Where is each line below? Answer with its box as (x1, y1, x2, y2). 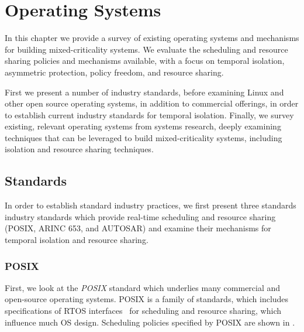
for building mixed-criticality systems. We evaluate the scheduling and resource (5, 43, 288, 55)
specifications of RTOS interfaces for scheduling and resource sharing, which (5, 304, 281, 317)
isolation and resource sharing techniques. (5, 143, 154, 155)
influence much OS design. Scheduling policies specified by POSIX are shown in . (5, 316, 295, 328)
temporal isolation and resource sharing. (5, 234, 148, 246)
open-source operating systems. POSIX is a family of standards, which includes (5, 293, 289, 305)
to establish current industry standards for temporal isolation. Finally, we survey (5, 108, 294, 121)
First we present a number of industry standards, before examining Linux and (5, 85, 284, 98)
